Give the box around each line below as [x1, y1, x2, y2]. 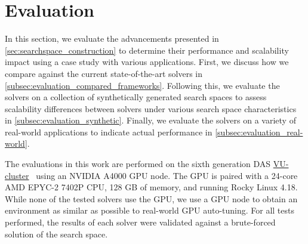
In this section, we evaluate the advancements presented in [5, 32, 219, 45]
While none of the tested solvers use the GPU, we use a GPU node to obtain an [5, 192, 298, 205]
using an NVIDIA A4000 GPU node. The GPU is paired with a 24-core [36, 169, 298, 181]
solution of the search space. [5, 227, 108, 240]
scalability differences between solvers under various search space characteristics [5, 102, 297, 115]
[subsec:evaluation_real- [215, 125, 303, 138]
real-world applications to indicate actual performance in [5, 125, 212, 138]
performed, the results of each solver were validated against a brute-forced [5, 216, 276, 228]
